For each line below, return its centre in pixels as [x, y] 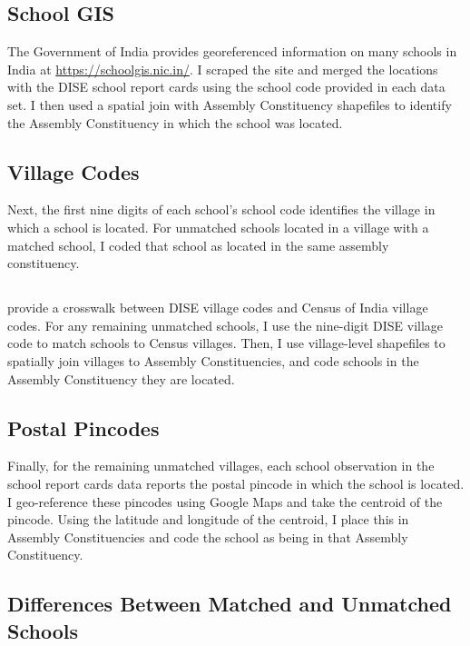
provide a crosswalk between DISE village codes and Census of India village [218, 308]
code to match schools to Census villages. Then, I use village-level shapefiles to [226, 343]
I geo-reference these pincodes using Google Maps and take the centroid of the [225, 501]
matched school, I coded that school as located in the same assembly [198, 245]
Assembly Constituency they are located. [121, 378]
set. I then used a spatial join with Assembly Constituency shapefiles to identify [230, 104]
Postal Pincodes [83, 427]
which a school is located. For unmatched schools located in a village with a [218, 227]
